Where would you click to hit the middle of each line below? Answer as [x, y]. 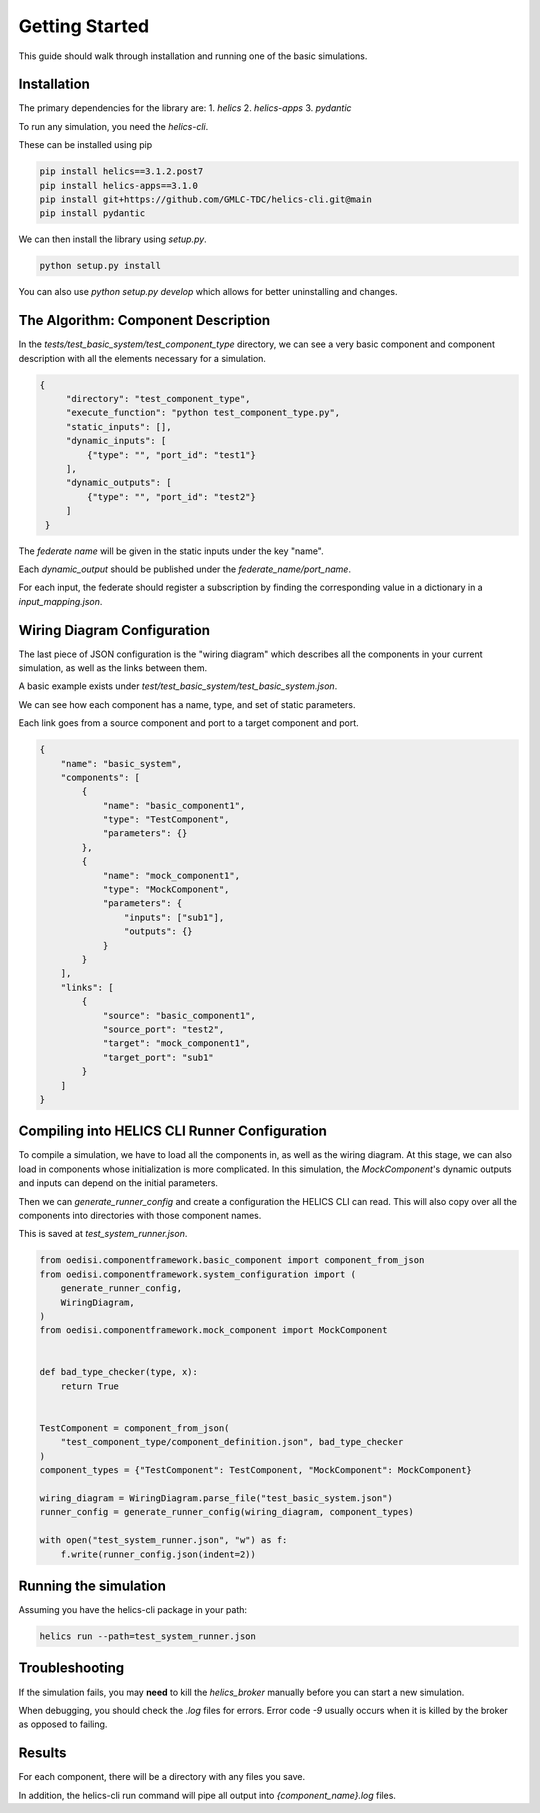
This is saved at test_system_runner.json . [103, 1234]
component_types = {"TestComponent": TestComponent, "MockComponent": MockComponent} [255, 1470]
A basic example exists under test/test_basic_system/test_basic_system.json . [178, 686]
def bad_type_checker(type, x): [119, 1372]
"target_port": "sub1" [158, 1057]
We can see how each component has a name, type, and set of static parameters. [187, 704]
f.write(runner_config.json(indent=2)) [158, 1554]
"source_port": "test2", [163, 1029]
